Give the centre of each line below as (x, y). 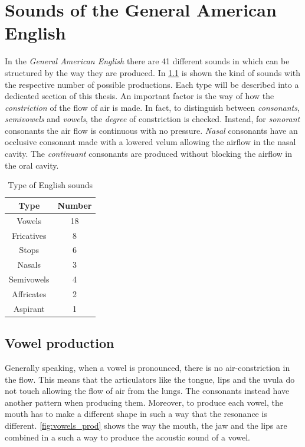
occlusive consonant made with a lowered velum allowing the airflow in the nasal (150, 142)
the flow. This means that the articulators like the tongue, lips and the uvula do (150, 379)
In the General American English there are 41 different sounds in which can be (147, 61)
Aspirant (29, 308)
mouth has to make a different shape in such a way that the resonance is (136, 414)
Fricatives (29, 235)
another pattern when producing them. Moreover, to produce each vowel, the (144, 402)
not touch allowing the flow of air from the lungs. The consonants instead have (147, 391)
